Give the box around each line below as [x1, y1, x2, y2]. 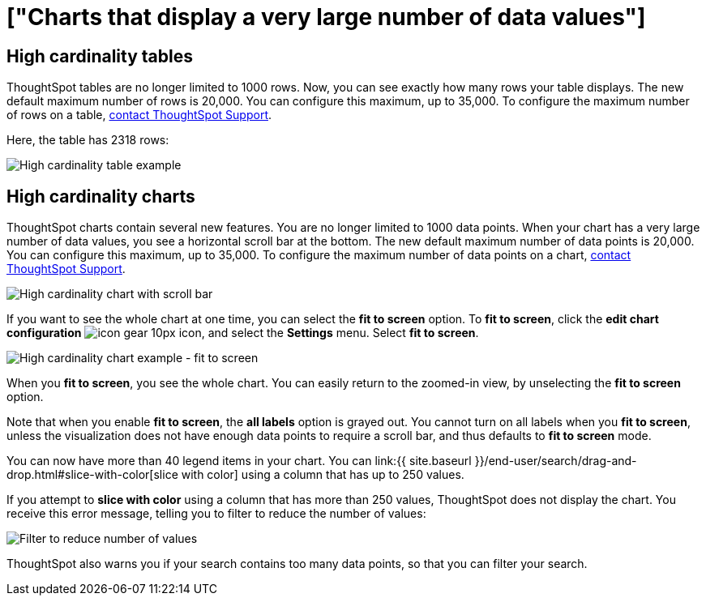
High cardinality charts [6, 186, 195, 207]
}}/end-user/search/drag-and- [474, 454, 637, 468]
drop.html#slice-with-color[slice [6, 468, 178, 482]
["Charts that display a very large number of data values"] [6, 3, 646, 31]
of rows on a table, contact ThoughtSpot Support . [6, 108, 272, 122]
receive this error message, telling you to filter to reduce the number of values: [6, 506, 426, 521]
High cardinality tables [6, 45, 194, 66]
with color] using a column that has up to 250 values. [181, 468, 464, 482]
